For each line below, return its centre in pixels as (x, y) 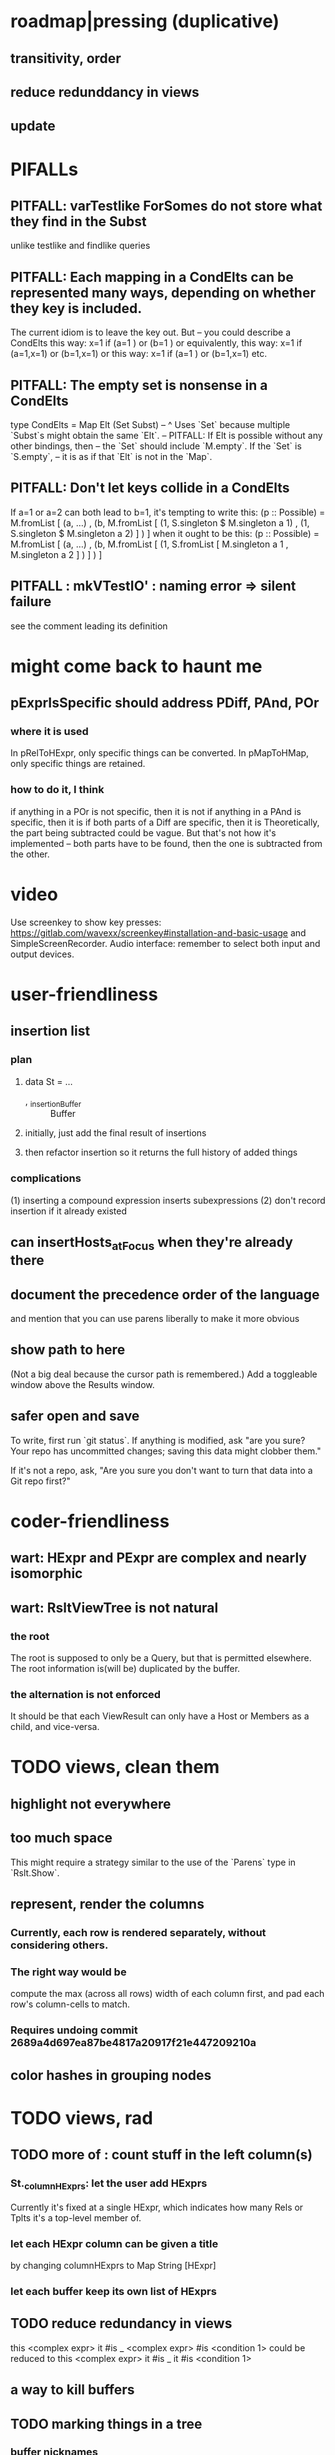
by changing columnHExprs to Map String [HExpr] (113, 2266)
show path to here (68, 1350)
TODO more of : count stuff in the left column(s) (161, 2155)
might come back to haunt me (136, 666)
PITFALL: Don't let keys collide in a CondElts (150, 488)
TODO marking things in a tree (106, 2423)
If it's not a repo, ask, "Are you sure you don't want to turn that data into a (161, 1470)
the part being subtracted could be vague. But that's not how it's (143, 832)
